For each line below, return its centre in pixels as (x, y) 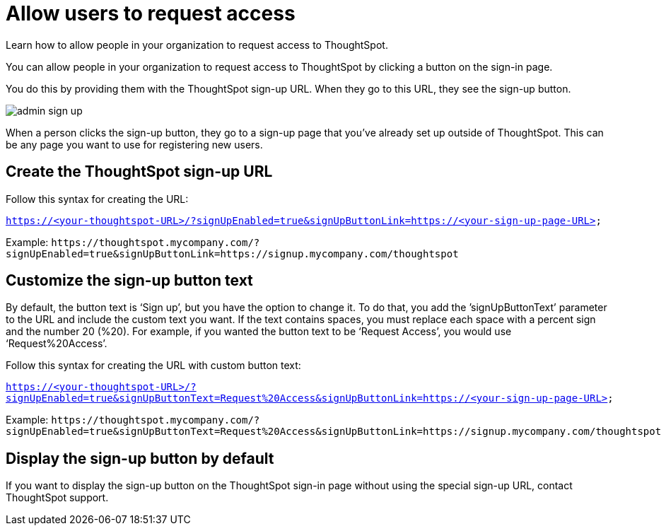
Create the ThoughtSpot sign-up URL (139, 172)
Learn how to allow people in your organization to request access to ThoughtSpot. (197, 45)
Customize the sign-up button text (129, 281)
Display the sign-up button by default (140, 458)
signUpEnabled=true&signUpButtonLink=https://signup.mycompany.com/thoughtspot (232, 253)
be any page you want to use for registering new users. (134, 144)
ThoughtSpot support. (57, 498)
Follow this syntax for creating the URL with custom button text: (153, 366)
